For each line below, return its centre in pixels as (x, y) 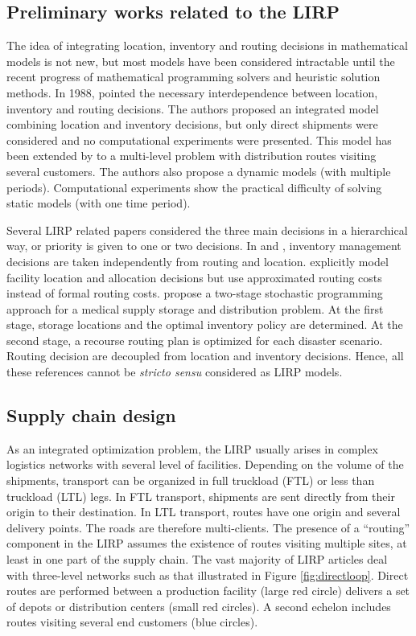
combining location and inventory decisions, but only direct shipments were (192, 124)
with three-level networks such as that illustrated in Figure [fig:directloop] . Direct (208, 574)
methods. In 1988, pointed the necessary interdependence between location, (192, 92)
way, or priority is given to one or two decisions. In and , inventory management (204, 246)
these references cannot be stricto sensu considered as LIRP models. (175, 372)
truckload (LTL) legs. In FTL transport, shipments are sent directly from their (201, 496)
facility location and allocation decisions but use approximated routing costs (194, 277)
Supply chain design (91, 415)
